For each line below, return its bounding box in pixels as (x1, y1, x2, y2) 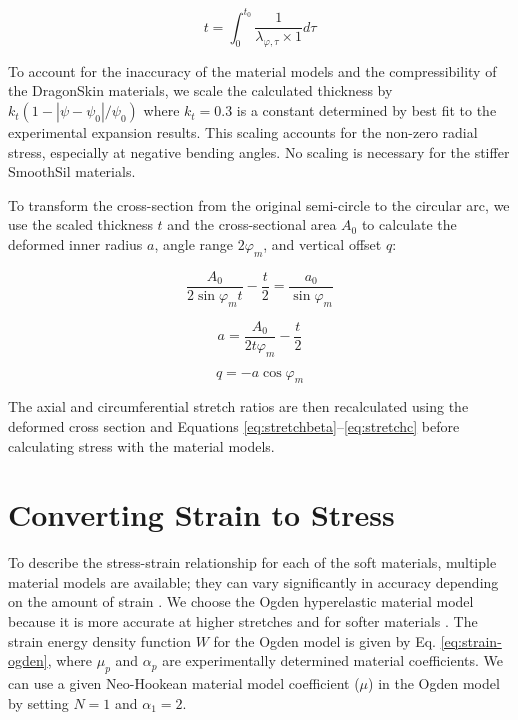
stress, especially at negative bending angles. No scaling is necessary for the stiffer (8, 141, 510, 162)
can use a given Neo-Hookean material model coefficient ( (8, 673, 360, 694)
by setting (8, 692, 69, 713)
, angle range (154, 234, 234, 255)
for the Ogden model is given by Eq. (213, 630, 436, 651)
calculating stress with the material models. (8, 435, 275, 456)
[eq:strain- (440, 630, 502, 651)
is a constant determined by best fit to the (236, 100, 497, 121)
